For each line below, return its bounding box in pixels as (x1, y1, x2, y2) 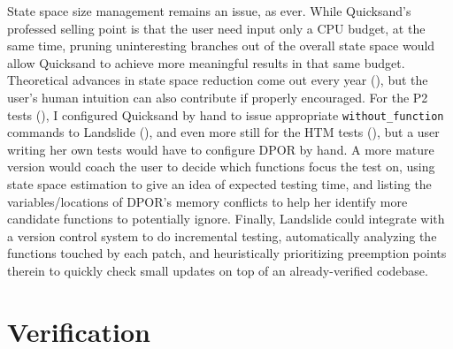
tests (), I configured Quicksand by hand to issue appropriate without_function (7, 105, 444, 124)
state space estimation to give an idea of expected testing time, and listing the (7, 175, 432, 193)
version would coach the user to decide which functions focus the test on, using (7, 157, 435, 176)
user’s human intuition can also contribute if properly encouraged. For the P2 (7, 87, 428, 106)
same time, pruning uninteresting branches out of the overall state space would (7, 36, 435, 55)
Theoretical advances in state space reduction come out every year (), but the (7, 71, 428, 89)
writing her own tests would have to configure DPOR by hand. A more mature (7, 140, 434, 158)
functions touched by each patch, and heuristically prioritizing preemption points (7, 244, 447, 262)
